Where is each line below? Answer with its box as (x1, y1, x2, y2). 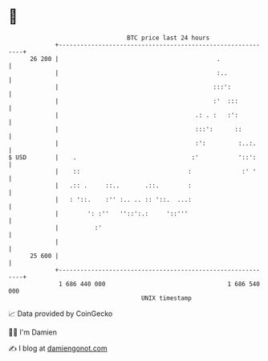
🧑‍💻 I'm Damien (8, 327, 58, 337)
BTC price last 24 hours (127, 34, 210, 42)
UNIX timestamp (140, 293, 193, 302)
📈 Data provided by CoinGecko (8, 309, 113, 318)
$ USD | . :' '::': (8, 153, 257, 162)
